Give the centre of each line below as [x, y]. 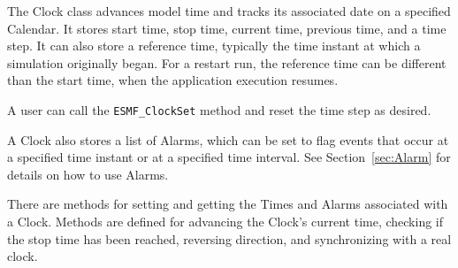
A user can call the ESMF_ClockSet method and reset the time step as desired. [219, 109]
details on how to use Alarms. [88, 174]
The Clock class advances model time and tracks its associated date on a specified [229, 11]
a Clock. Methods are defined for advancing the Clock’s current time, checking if [225, 221]
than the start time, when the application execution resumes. [173, 80]
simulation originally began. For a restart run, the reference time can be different [227, 62]
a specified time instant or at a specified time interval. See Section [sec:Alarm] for [229, 157]
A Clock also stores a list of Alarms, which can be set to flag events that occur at [228, 139]
